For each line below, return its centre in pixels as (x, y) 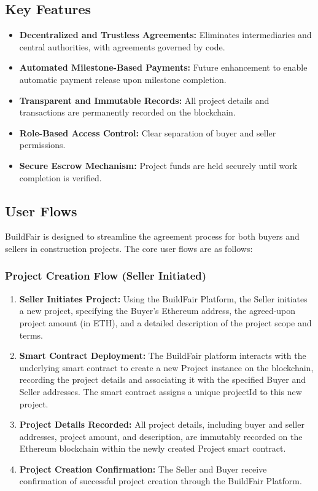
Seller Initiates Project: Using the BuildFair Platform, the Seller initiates (163, 298)
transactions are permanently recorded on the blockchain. (127, 112)
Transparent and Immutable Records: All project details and (144, 100)
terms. (31, 335)
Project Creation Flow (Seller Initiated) (106, 276)
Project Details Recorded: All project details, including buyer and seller (162, 424)
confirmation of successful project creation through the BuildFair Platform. (161, 481)
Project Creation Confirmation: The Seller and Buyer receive (143, 469)
